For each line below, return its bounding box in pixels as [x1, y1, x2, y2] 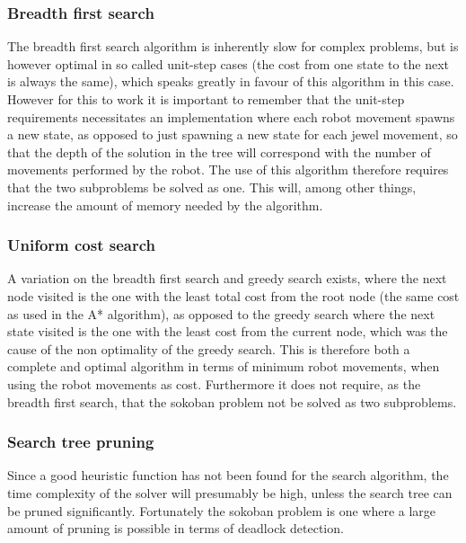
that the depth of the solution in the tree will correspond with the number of [7, 142, 431, 161]
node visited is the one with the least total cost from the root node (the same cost [7, 286, 460, 305]
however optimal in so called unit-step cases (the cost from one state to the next [7, 54, 450, 73]
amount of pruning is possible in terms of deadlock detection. [7, 519, 344, 538]
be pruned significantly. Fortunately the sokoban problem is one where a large [7, 501, 436, 520]
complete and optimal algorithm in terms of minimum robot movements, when [7, 357, 440, 376]
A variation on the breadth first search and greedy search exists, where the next [7, 269, 447, 288]
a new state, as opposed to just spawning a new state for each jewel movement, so [7, 125, 458, 144]
